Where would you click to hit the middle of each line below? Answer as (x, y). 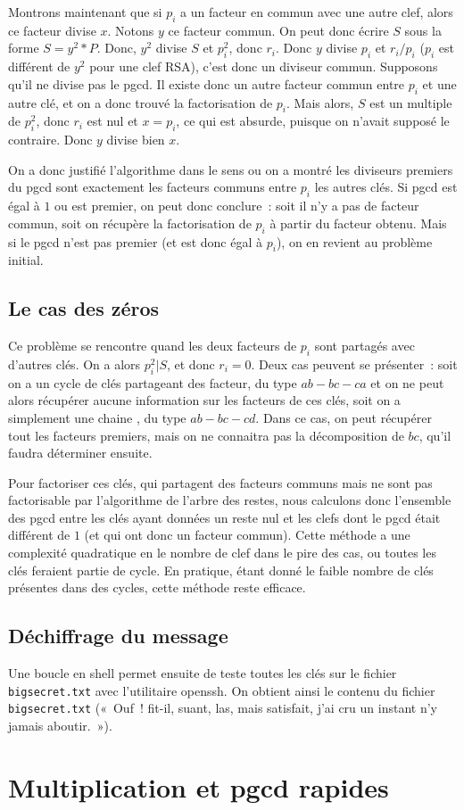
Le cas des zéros (84, 308)
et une (439, 83)
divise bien (136, 140)
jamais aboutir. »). (60, 725)
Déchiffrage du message (118, 636)
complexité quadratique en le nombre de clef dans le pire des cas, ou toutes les (222, 553)
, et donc (191, 364)
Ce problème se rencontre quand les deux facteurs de (153, 346)
